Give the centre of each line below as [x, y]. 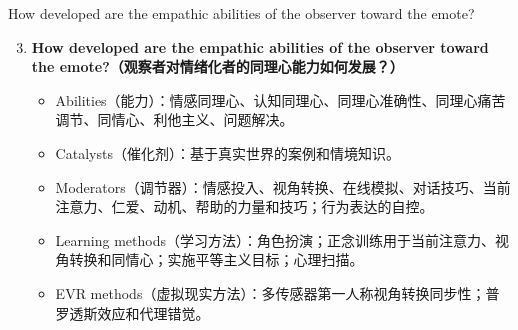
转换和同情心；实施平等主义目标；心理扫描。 [216, 259]
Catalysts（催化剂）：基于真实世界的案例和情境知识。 [227, 152]
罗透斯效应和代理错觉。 [132, 312]
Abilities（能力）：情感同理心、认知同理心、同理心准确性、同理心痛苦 [280, 99]
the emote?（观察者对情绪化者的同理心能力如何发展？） [217, 66]
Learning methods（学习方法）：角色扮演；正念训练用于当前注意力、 [275, 239]
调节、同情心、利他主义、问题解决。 [174, 119]
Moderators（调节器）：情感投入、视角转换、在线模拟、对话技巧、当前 [283, 186]
